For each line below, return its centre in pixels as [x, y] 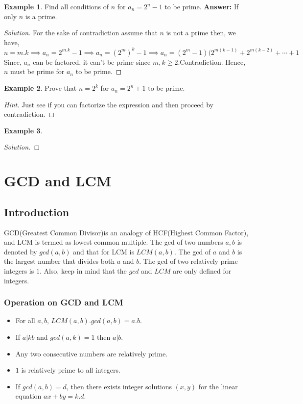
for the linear [218, 386]
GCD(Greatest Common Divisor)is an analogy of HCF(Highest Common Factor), [126, 232]
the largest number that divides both [59, 261]
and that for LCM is [104, 251]
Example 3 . [23, 130]
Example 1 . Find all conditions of [57, 6]
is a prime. [41, 16]
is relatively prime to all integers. [71, 370]
